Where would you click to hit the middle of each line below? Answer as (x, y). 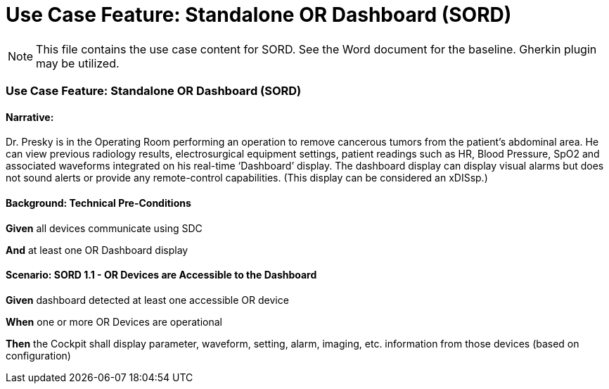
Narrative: (30, 117)
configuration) (38, 355)
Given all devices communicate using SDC (104, 228)
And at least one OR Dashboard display (97, 250)
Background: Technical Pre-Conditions (98, 203)
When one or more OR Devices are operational (114, 321)
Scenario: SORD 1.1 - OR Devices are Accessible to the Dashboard (161, 275)
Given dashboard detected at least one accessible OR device (147, 300)
